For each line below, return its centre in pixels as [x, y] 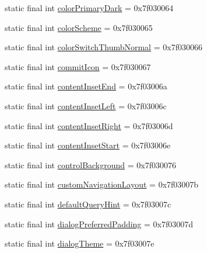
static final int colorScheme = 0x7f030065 [79, 27]
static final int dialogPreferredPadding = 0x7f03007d [99, 223]
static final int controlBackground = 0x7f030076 [91, 164]
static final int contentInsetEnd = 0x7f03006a [86, 86]
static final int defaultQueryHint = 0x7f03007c [88, 204]
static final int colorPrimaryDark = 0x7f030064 [89, 8]
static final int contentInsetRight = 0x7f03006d [89, 125]
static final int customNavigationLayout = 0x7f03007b [102, 184]
